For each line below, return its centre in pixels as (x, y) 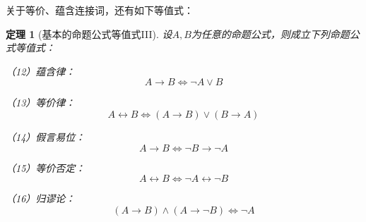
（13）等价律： (41, 103)
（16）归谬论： (41, 198)
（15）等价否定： (46, 167)
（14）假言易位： (46, 136)
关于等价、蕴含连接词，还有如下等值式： (100, 10)
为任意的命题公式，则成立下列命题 (270, 33)
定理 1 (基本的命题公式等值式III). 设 (89, 33)
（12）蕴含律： (41, 71)
